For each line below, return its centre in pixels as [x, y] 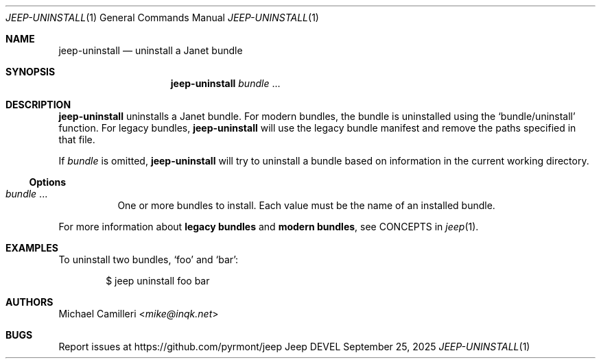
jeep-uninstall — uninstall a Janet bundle [151, 50]
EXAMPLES [32, 248]
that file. [77, 139]
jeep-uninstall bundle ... [225, 83]
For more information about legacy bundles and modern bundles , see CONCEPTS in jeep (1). [269, 227]
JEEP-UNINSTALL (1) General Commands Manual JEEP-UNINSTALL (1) [162, 17]
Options [48, 182]
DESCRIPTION [38, 105]
